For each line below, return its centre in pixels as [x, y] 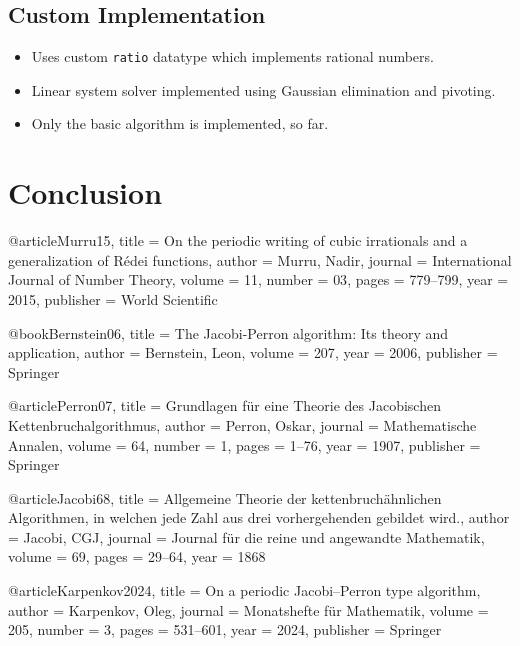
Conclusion [85, 192]
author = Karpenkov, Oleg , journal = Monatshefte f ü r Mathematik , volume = [248, 609]
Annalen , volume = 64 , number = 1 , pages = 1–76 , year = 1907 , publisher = [244, 444]
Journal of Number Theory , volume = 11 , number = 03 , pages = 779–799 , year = [258, 279]
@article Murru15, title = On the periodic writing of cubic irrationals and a [238, 240]
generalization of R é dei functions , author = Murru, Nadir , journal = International [260, 259]
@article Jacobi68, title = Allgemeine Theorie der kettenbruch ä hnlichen [225, 497]
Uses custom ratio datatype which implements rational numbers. [232, 56]
